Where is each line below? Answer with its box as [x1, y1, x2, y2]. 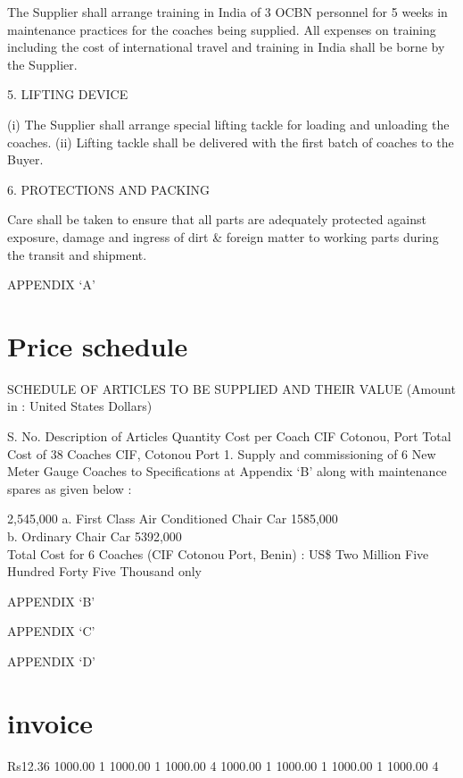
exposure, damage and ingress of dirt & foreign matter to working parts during [7, 227, 439, 246]
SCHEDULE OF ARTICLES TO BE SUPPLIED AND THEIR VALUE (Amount [7, 379, 456, 397]
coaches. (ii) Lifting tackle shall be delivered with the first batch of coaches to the [7, 132, 454, 151]
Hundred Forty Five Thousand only [7, 562, 202, 581]
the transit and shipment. [7, 245, 147, 264]
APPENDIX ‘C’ [7, 622, 95, 640]
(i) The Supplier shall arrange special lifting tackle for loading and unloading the [7, 114, 450, 133]
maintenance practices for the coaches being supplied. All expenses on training [7, 20, 436, 38]
